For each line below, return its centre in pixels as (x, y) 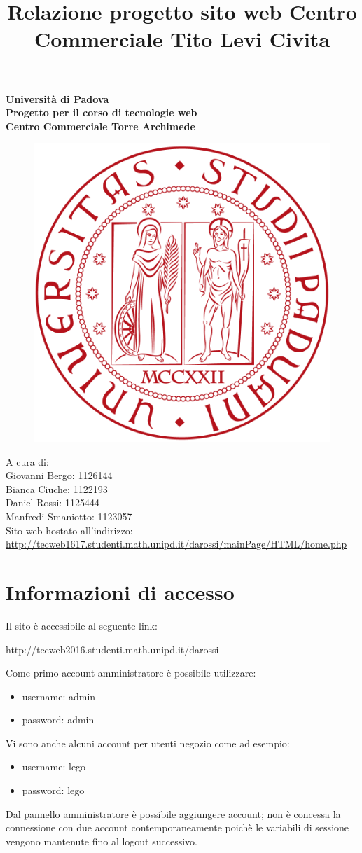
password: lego (53, 790)
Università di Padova (57, 98)
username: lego (54, 767)
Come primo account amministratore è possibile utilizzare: (131, 673)
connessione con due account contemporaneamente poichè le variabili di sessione (177, 827)
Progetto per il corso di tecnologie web (102, 112)
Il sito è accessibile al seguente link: (82, 625)
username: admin (59, 696)
